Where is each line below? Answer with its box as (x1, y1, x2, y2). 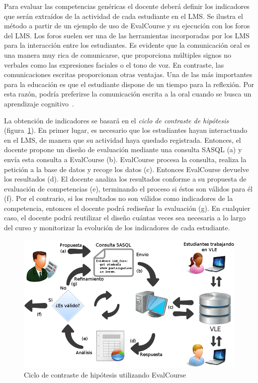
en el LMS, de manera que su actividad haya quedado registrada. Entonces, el (4, 134, 241, 145)
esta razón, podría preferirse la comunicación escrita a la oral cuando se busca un (4, 89, 252, 99)
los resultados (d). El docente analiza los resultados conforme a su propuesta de (4, 174, 247, 184)
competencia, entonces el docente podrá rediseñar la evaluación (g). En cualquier (4, 202, 251, 213)
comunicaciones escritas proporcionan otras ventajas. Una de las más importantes (4, 69, 253, 80)
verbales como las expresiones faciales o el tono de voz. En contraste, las (4, 59, 224, 70)
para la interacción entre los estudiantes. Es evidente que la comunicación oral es (4, 40, 250, 50)
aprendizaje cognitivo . (4, 98, 74, 108)
